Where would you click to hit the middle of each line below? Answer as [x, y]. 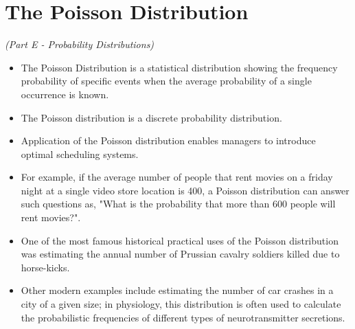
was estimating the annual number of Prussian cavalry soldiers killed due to [180, 254]
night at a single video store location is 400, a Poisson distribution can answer [185, 190]
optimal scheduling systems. [80, 154]
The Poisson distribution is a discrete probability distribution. [151, 117]
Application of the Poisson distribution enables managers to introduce [168, 140]
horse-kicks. [45, 267]
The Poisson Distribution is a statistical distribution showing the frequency [179, 67]
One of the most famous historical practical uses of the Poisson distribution [180, 240]
